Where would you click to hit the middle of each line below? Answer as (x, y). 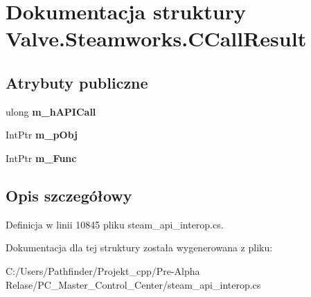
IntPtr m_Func (41, 157)
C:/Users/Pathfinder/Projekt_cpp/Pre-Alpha (103, 270)
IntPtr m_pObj (42, 135)
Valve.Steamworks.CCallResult (156, 38)
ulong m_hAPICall (51, 111)
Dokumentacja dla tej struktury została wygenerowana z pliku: (139, 247)
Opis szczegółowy (69, 195)
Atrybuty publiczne (77, 82)
